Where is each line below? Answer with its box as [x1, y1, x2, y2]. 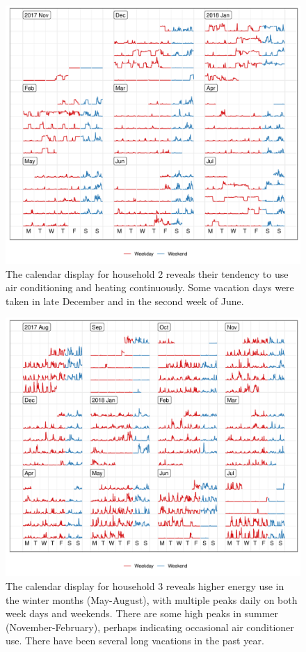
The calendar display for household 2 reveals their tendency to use [6, 266, 289, 281]
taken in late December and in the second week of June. [6, 293, 244, 308]
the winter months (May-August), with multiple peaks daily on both [6, 592, 298, 607]
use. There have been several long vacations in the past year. [6, 633, 264, 648]
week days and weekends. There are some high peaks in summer [6, 606, 279, 621]
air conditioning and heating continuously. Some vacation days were [6, 280, 294, 295]
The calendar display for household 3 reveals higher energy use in [6, 578, 284, 593]
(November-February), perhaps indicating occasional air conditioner [6, 619, 294, 634]
